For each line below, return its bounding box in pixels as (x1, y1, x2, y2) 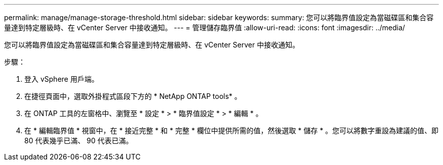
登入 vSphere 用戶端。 (24, 75, 99, 83)
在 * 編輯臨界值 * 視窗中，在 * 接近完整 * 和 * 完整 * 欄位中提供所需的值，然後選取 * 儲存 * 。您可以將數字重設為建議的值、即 (24, 126, 439, 135)
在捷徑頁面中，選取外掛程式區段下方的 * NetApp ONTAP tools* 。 (24, 92, 242, 100)
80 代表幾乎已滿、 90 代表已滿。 (24, 136, 133, 145)
